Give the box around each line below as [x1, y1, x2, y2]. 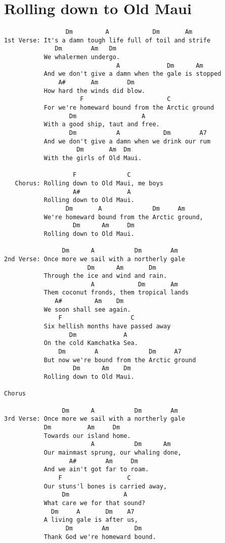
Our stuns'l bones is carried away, [43, 482, 167, 490]
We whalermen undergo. [43, 54, 120, 61]
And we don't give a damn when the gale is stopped [43, 70, 221, 78]
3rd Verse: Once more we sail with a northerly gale [4, 415, 185, 423]
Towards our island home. [43, 432, 131, 439]
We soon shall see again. [43, 306, 131, 313]
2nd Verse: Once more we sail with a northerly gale [4, 255, 185, 263]
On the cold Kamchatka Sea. [43, 339, 138, 347]
